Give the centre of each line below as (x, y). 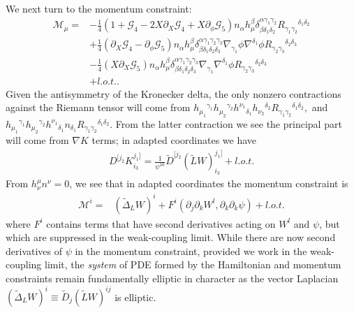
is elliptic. (135, 297)
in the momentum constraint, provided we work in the (191, 250)
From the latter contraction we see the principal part (229, 123)
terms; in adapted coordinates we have (174, 140)
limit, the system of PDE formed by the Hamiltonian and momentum (193, 264)
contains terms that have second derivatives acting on (161, 223)
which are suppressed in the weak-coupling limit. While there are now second (171, 237)
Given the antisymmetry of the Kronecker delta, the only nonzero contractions (174, 93)
